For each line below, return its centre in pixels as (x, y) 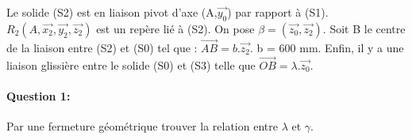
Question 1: (39, 96)
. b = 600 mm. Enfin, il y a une (327, 48)
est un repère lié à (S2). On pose (175, 28)
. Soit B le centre (364, 28)
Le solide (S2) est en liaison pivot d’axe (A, (112, 12)
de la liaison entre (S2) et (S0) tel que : (102, 48)
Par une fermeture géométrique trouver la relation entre (142, 126)
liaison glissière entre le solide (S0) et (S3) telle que (131, 64)
